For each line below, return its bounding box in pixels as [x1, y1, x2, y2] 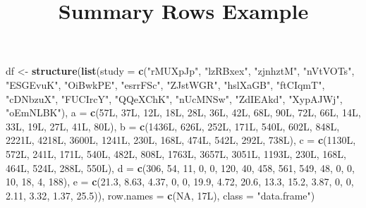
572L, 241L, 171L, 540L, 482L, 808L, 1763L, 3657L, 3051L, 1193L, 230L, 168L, [6, 146, 346, 161]
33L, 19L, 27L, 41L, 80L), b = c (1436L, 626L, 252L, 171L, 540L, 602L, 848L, [6, 118, 340, 133]
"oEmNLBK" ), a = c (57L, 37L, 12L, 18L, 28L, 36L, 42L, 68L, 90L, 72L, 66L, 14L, [6, 105, 361, 120]
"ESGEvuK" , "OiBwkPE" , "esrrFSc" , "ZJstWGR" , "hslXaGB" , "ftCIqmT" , [6, 77, 325, 92]
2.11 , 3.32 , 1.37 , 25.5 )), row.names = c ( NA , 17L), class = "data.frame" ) [6, 188, 315, 202]
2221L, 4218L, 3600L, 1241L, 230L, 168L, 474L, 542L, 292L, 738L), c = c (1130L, [6, 133, 356, 147]
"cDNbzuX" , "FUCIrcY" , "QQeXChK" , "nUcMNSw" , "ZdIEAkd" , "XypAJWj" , [6, 91, 343, 106]
